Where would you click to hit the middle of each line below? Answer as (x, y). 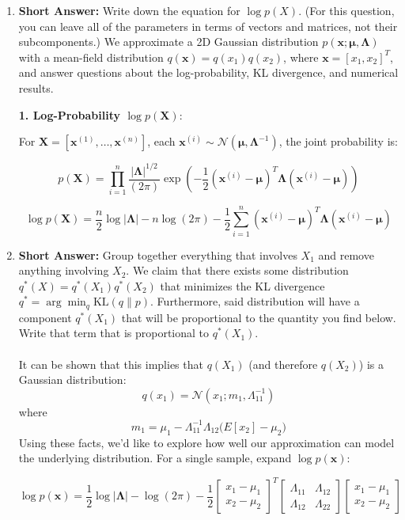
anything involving (64, 270)
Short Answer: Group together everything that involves (158, 254)
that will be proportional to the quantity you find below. (259, 317)
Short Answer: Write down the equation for (129, 10)
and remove (346, 254)
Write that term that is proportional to (114, 333)
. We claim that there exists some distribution (237, 270)
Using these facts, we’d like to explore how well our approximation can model (206, 442)
